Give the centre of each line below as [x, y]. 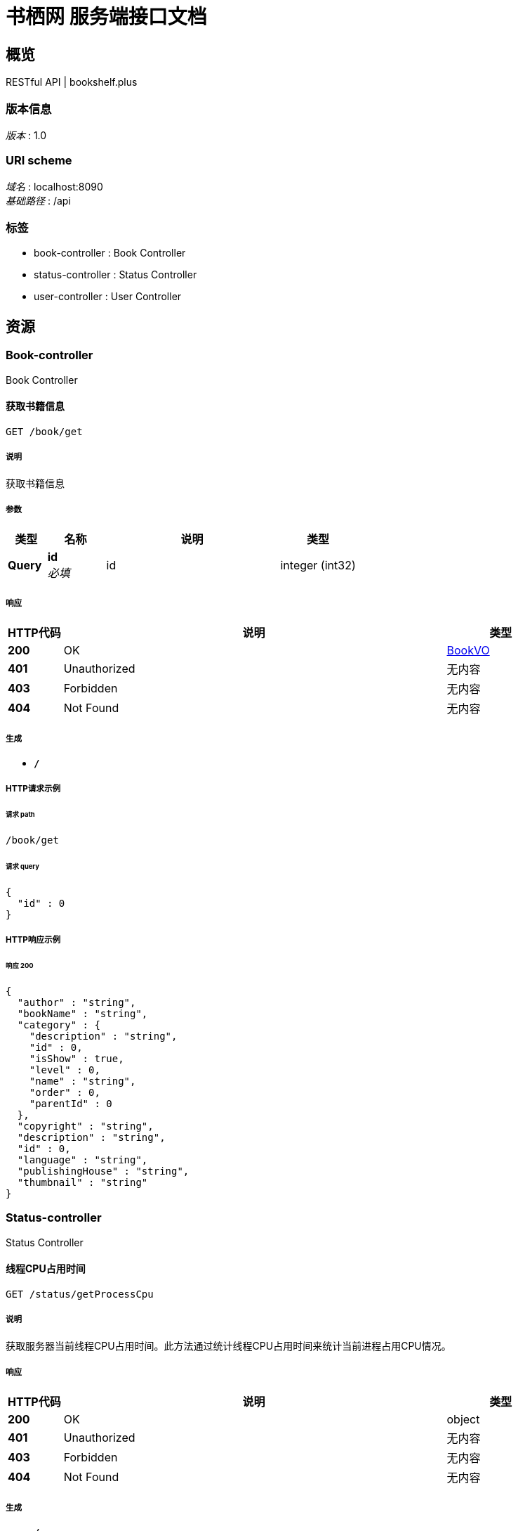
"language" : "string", [82, 1159]
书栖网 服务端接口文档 [106, 17]
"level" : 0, [65, 1070]
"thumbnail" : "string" [82, 1182]
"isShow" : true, [77, 1058]
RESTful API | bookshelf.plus [72, 82]
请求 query [22, 866]
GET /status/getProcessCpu [80, 1294]
